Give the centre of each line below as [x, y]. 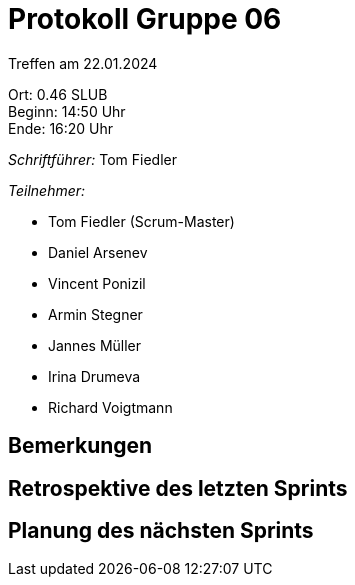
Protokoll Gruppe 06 [145, 19]
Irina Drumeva [94, 376]
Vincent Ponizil [97, 283]
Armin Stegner [95, 314]
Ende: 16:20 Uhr [61, 128]
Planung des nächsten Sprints [161, 531]
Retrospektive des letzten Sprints [178, 488]
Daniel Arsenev [98, 252]
